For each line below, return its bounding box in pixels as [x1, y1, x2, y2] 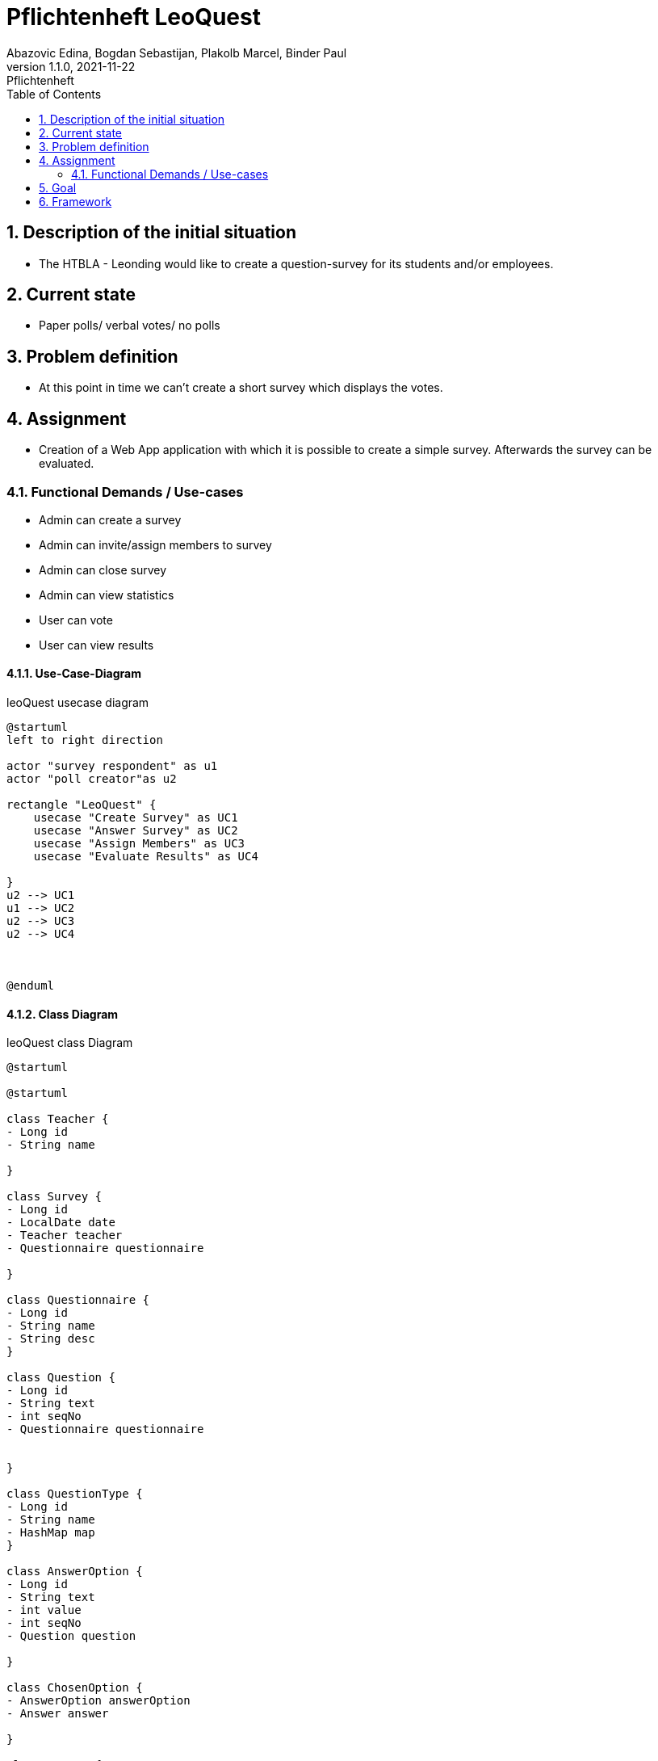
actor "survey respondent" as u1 [6, 759, 218, 773]
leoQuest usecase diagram [6, 696, 149, 710]
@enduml [6, 979, 55, 993]
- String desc [6, 1332, 95, 1346]
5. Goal [39, 180, 77, 195]
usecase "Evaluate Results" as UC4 [33, 850, 258, 864]
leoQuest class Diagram [6, 1036, 133, 1050]
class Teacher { [6, 1112, 109, 1126]
